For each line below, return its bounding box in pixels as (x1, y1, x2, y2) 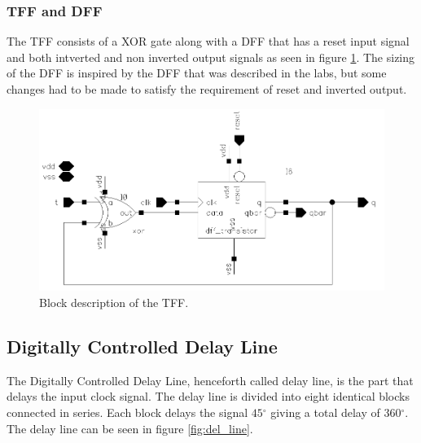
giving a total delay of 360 (270, 403, 401, 420)
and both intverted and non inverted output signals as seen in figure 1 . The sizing (7, 48, 415, 65)
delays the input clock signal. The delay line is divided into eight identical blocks (7, 388, 410, 405)
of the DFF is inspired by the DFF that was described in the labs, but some (7, 64, 387, 81)
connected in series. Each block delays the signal (7, 403, 248, 420)
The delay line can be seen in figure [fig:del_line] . (7, 419, 253, 436)
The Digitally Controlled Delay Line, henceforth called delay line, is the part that (7, 371, 414, 388)
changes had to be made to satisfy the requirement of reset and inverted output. (7, 81, 407, 97)
